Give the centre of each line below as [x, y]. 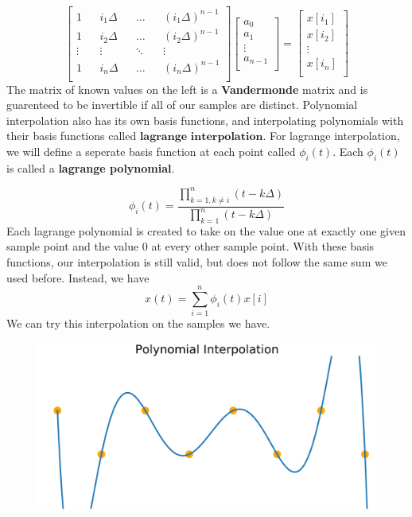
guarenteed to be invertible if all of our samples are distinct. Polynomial [182, 105]
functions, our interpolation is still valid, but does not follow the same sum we [197, 262]
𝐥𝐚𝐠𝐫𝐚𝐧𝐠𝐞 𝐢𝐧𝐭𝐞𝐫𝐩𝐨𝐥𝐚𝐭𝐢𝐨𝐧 [201, 137]
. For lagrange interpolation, [331, 136]
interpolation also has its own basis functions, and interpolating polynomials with [205, 120]
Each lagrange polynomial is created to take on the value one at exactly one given [206, 230]
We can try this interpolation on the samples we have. [138, 323]
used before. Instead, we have [78, 277]
